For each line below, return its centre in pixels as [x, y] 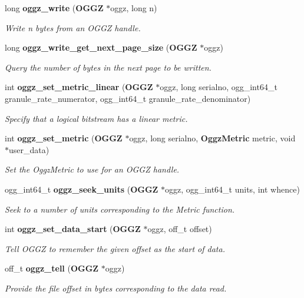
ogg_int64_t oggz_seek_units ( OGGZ [82, 189]
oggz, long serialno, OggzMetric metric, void [212, 138]
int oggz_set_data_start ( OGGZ [73, 229]
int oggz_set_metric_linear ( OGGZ [79, 87]
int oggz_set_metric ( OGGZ [64, 138]
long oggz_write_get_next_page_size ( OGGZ [101, 47]
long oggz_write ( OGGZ [54, 8]
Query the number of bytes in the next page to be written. [108, 67]
